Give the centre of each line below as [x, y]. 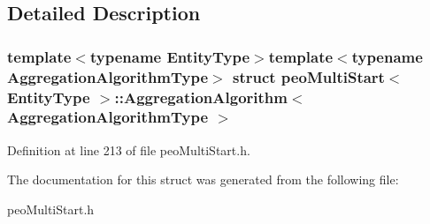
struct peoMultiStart [308, 76]
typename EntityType [170, 56]
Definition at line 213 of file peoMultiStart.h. [129, 149]
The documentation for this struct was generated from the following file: [203, 179]
